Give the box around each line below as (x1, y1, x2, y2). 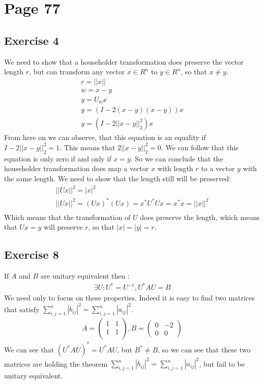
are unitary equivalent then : (40, 270, 130, 281)
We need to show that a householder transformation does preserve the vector (4, 56, 244, 67)
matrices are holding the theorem (4, 358, 108, 369)
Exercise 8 (4, 246, 59, 262)
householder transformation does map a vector (4, 163, 149, 174)
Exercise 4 (4, 32, 59, 48)
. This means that (60, 142, 115, 152)
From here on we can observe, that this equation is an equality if (4, 132, 206, 143)
